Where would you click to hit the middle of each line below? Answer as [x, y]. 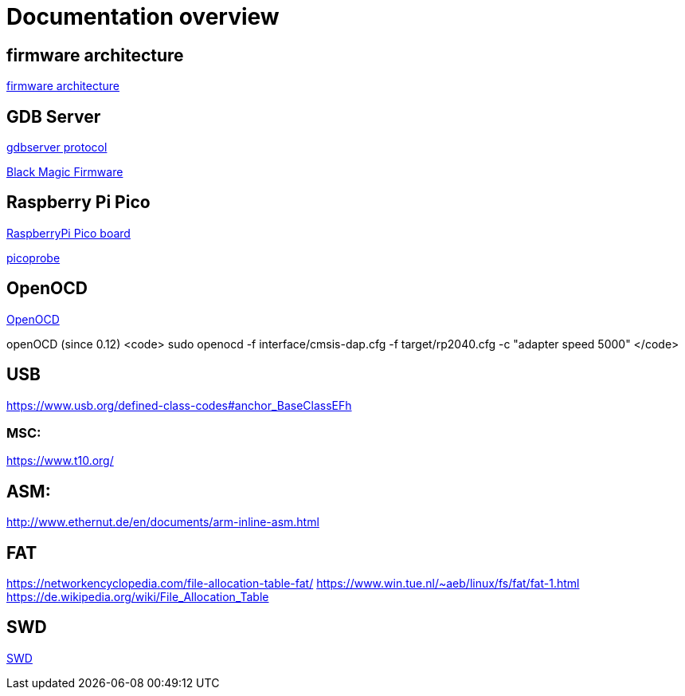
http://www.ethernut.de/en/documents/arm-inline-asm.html [163, 522]
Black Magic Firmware [65, 172]
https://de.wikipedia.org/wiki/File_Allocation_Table [138, 596]
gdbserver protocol [57, 147]
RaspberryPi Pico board [68, 233]
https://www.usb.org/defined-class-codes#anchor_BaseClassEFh [179, 405]
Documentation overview [143, 17]
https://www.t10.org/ [60, 461]
